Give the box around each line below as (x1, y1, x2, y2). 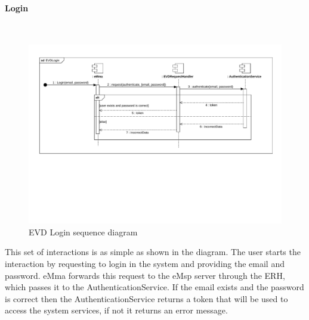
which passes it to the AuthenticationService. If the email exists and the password (5, 281, 304, 293)
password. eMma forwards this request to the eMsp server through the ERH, (5, 269, 285, 281)
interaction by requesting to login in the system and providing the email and (5, 257, 285, 269)
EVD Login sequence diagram (29, 225, 138, 238)
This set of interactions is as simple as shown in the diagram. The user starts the (5, 246, 301, 258)
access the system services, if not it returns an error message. (5, 304, 228, 316)
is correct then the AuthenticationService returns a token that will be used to (5, 292, 288, 305)
